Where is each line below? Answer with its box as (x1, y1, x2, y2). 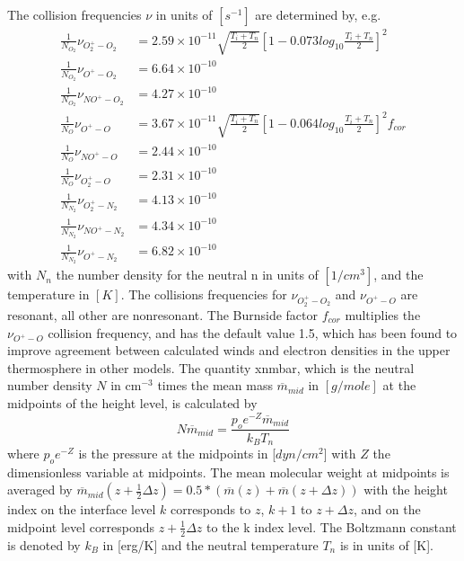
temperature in (7, 285, 90, 304)
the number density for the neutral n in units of (56, 265, 319, 284)
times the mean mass (157, 376, 273, 395)
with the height (363, 480, 448, 499)
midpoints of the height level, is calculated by (7, 394, 258, 413)
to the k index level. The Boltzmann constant (206, 517, 457, 536)
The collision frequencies (7, 5, 142, 23)
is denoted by (7, 535, 81, 554)
